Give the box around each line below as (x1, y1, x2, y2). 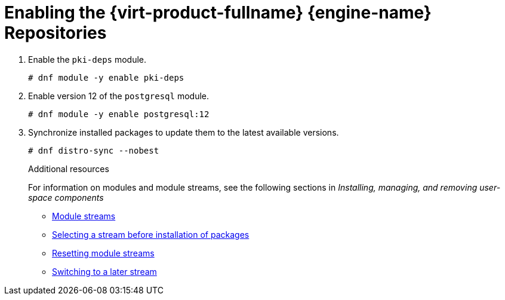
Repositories (4, 23, 107, 43)
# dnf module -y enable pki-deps (28, 72, 184, 82)
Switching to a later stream (52, 266, 157, 277)
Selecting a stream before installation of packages (52, 229, 250, 240)
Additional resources (28, 163, 109, 174)
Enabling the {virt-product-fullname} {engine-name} (4, 2, 432, 23)
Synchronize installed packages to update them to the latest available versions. (28, 127, 339, 137)
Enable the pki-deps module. (28, 54, 147, 65)
